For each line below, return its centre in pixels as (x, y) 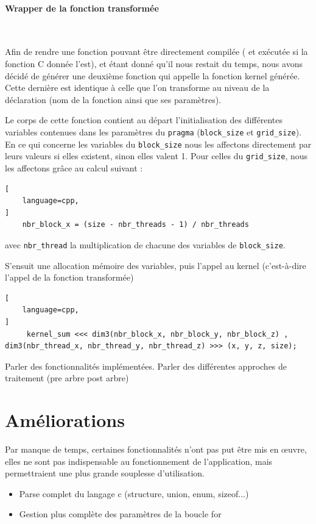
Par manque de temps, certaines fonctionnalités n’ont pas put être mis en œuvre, (156, 449)
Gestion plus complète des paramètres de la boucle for (120, 514)
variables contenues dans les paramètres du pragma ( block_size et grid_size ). (153, 131)
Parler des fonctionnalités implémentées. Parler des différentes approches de (146, 366)
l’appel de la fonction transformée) (69, 277)
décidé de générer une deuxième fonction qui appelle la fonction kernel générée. (153, 75)
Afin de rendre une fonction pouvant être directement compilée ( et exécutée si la (156, 52)
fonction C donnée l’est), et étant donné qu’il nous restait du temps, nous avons (154, 63)
